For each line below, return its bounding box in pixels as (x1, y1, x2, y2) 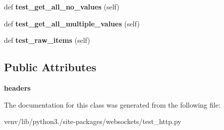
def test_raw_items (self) (4, 35, 90, 45)
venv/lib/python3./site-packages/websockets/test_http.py (4, 116, 182, 127)
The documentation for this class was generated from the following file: (4, 99, 221, 110)
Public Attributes (4, 59, 97, 75)
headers (4, 82, 31, 93)
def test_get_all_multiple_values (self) (4, 18, 140, 28)
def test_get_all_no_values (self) (4, 1, 119, 11)
